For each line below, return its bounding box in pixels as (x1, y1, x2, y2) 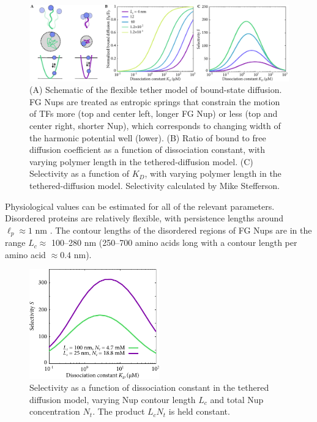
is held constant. (168, 405, 230, 418)
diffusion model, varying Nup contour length (29, 393, 196, 405)
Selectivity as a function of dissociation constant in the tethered (29, 381, 269, 394)
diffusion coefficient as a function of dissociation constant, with (29, 143, 265, 156)
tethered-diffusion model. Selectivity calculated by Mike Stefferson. (29, 179, 280, 191)
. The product (92, 405, 145, 418)
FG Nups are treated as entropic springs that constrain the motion (29, 95, 280, 108)
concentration (29, 405, 80, 418)
